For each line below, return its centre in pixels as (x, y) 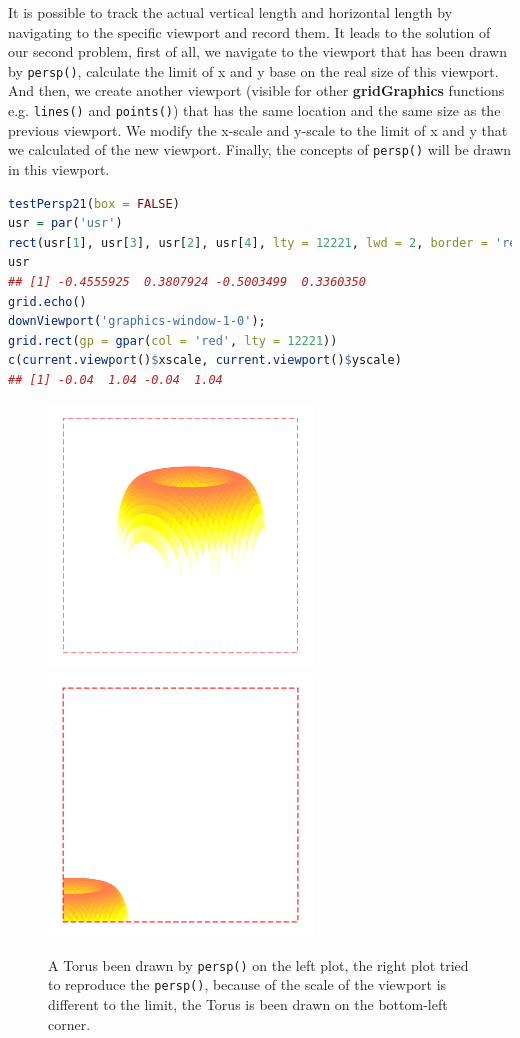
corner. (69, 1023)
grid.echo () (47, 301)
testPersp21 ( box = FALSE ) (94, 203)
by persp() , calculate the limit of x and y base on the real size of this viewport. (253, 70)
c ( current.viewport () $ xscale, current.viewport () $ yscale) (205, 360)
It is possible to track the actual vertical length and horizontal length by (230, 12)
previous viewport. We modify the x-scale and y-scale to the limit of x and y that (258, 129)
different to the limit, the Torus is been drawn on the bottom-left (248, 1004)
